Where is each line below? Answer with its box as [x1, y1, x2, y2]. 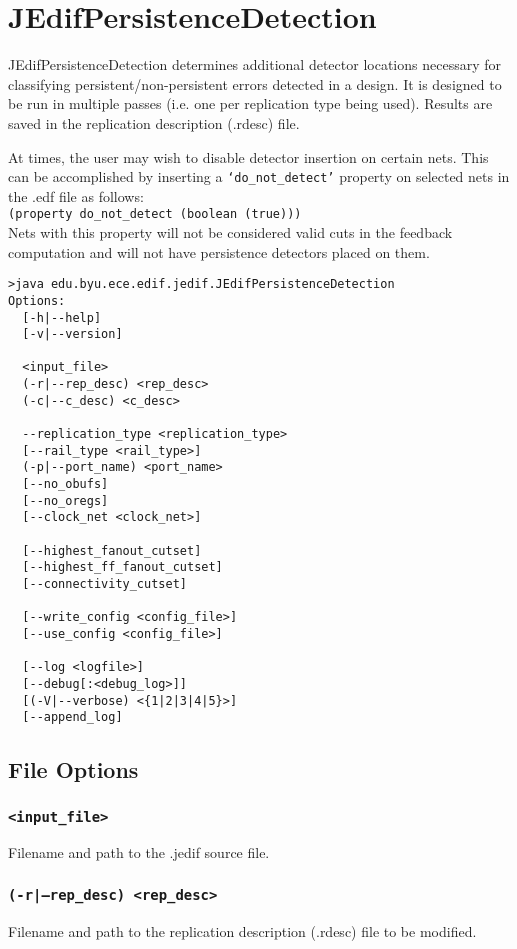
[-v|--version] [22, 327, 123, 342]
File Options [8, 754, 139, 785]
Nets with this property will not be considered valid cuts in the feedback [8, 222, 453, 242]
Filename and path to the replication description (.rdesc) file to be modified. [8, 920, 477, 941]
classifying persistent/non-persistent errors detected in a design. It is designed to [8, 73, 502, 94]
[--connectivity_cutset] [22, 577, 187, 591]
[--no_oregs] [22, 493, 109, 508]
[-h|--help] [22, 310, 102, 325]
